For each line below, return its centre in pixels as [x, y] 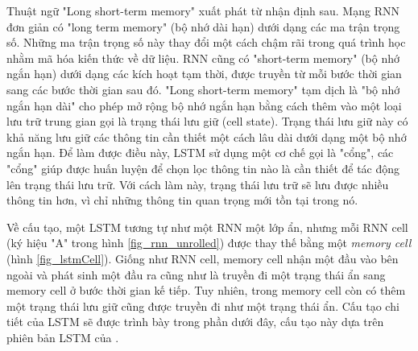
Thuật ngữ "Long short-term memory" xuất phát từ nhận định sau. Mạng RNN [203, 10]
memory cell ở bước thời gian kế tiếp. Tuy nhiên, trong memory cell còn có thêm [206, 290]
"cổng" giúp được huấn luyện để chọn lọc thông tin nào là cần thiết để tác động [203, 168]
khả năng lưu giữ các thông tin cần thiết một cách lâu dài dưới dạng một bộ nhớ [207, 136]
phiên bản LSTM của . [63, 337]
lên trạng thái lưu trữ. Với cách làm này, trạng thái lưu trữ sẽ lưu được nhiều [198, 184]
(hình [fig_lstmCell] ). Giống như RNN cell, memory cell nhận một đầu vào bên [203, 258]
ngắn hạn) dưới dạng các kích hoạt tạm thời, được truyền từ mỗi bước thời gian [204, 74]
